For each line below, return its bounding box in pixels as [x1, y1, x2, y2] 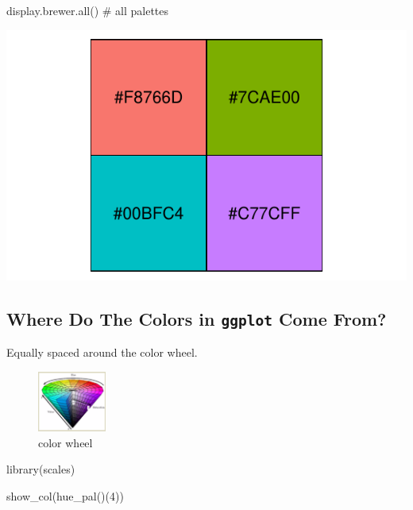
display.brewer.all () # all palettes [6, 2, 169, 18]
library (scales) [6, 461, 75, 477]
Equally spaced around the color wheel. [6, 343, 198, 360]
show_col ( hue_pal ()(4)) [6, 487, 124, 504]
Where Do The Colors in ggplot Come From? [6, 306, 387, 330]
